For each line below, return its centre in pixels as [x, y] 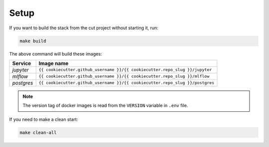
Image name [54, 63]
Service [22, 63]
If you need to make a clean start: [44, 119]
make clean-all [38, 132]
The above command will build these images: [56, 54]
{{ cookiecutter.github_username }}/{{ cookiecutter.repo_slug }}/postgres [126, 83]
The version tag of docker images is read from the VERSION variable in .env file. [105, 106]
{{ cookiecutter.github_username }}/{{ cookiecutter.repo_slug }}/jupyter [125, 70]
